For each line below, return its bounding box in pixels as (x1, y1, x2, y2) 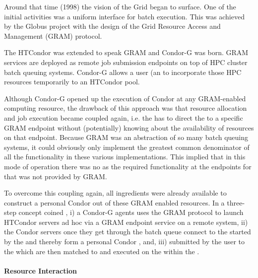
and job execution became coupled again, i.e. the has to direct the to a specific (4, 112, 243, 123)
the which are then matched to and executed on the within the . (4, 246, 199, 256)
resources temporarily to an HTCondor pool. (4, 76, 140, 87)
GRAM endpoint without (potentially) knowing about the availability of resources (4, 122, 254, 133)
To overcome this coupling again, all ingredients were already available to (4, 188, 227, 198)
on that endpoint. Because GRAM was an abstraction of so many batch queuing (4, 132, 248, 142)
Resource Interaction (4, 265, 77, 276)
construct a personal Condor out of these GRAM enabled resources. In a (4, 197, 225, 208)
